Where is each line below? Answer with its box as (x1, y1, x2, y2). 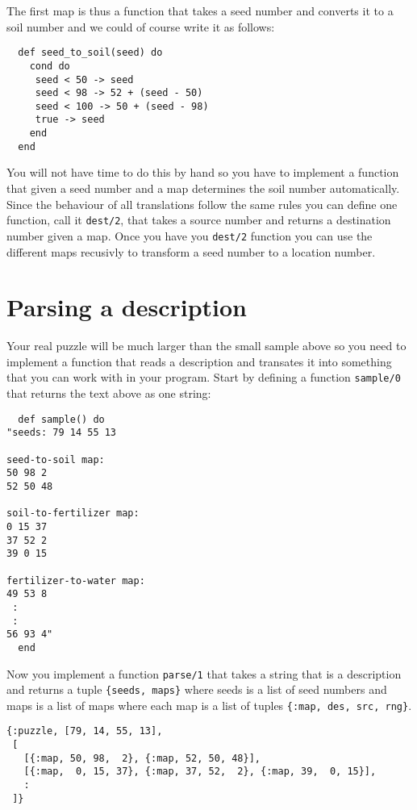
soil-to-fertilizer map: (6, 507, 140, 520)
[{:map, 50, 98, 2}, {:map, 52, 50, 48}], (23, 752, 261, 764)
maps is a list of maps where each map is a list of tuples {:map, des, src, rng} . (6, 696, 412, 713)
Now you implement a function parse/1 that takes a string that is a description (6, 665, 402, 682)
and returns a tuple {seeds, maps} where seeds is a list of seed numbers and (6, 681, 387, 698)
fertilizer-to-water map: (6, 574, 145, 587)
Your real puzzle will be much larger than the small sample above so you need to (6, 337, 407, 354)
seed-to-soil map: (6, 453, 105, 466)
